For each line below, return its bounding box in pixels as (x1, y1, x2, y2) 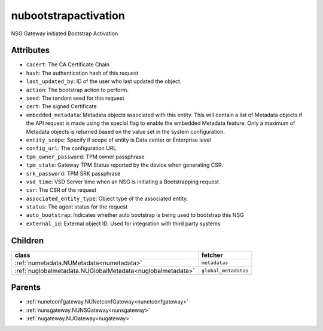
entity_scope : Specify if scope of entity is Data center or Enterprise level (26, 136, 211, 143)
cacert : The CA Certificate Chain (26, 61, 110, 68)
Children (11, 235, 44, 246)
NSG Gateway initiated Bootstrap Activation (11, 30, 118, 37)
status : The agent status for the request (26, 203, 128, 210)
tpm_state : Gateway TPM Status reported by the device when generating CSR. (26, 161, 224, 168)
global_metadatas (201, 268, 249, 274)
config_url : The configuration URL (26, 145, 117, 152)
